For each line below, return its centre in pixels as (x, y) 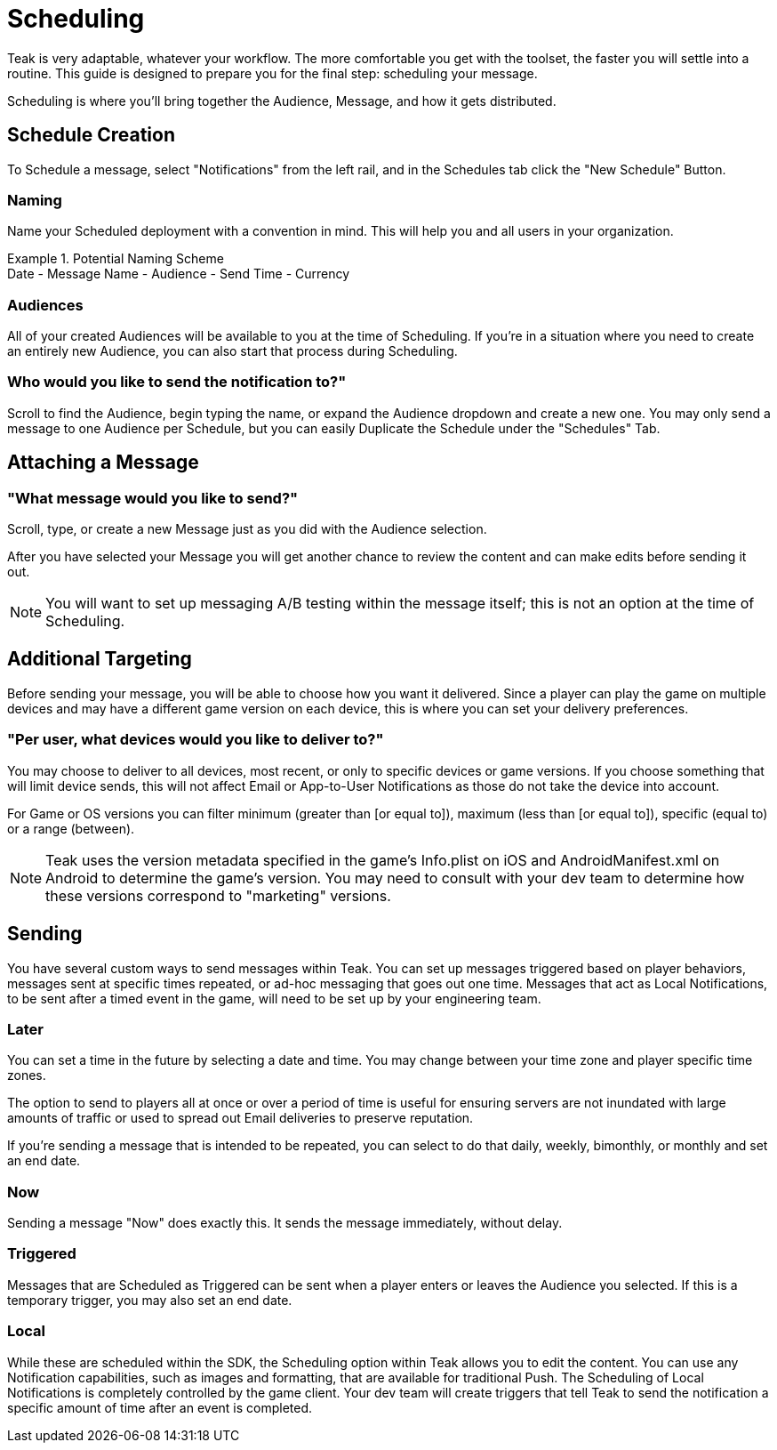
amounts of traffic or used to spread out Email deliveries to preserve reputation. (240, 1118)
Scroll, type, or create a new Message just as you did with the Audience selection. (247, 529)
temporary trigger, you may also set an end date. (150, 1300)
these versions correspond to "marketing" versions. (218, 895)
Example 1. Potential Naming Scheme (116, 259)
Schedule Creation (91, 135)
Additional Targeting (100, 659)
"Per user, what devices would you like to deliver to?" (196, 740)
